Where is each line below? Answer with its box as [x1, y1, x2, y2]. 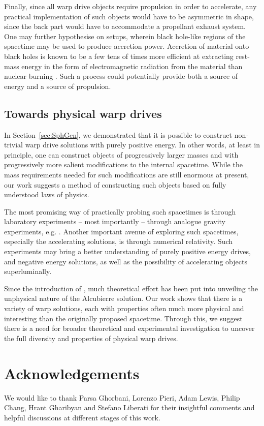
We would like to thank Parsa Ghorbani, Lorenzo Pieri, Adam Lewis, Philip [4, 392, 240, 403]
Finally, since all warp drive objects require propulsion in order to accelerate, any [4, 1, 257, 11]
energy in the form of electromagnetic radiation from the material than [21, 60, 243, 71]
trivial [4, 139, 23, 150]
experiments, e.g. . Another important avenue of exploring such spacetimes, [4, 226, 239, 236]
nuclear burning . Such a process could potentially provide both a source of [4, 71, 238, 81]
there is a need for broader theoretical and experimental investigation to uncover [4, 323, 255, 333]
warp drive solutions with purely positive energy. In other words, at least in [25, 139, 260, 150]
